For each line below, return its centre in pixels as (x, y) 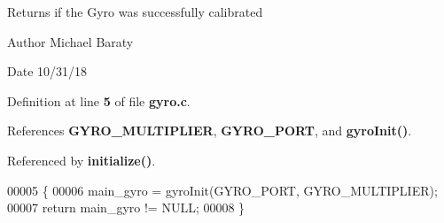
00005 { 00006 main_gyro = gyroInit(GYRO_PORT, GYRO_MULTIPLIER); (222, 190)
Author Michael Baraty (70, 41)
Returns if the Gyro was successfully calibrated (135, 12)
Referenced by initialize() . (82, 160)
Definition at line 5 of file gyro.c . (99, 100)
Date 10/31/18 (47, 71)
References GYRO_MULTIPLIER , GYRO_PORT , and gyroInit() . (210, 131)
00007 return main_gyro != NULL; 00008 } (126, 208)
